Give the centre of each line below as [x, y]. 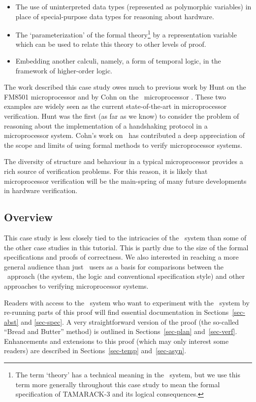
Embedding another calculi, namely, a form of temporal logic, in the [118, 61]
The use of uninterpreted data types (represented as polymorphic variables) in [133, 6]
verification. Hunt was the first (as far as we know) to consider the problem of [122, 116]
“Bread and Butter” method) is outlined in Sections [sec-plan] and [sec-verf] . [121, 331]
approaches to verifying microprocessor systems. [76, 285]
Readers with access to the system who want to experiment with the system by [127, 302]
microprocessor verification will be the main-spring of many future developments [125, 181]
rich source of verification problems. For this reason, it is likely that [106, 171]
